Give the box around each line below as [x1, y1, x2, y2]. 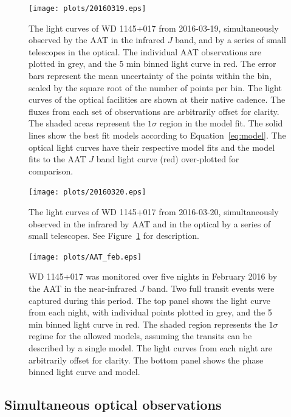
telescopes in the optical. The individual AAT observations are [29, 45, 262, 58]
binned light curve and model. [29, 365, 140, 378]
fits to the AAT [29, 153, 86, 165]
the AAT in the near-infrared [29, 282, 137, 295]
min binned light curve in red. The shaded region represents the [29, 317, 266, 330]
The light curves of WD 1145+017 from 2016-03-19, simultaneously [29, 21, 279, 34]
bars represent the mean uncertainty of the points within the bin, [29, 69, 272, 82]
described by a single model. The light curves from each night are [29, 342, 272, 354]
